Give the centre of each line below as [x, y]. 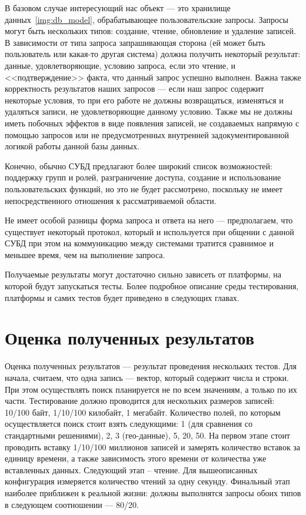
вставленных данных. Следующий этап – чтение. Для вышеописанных [131, 469]
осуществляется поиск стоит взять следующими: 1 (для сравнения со [129, 424]
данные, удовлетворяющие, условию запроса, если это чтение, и [120, 65]
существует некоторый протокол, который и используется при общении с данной [149, 231]
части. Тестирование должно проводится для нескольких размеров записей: [140, 401]
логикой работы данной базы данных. [72, 146]
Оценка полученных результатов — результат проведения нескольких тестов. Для [151, 366]
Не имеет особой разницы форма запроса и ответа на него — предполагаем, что [149, 220]
